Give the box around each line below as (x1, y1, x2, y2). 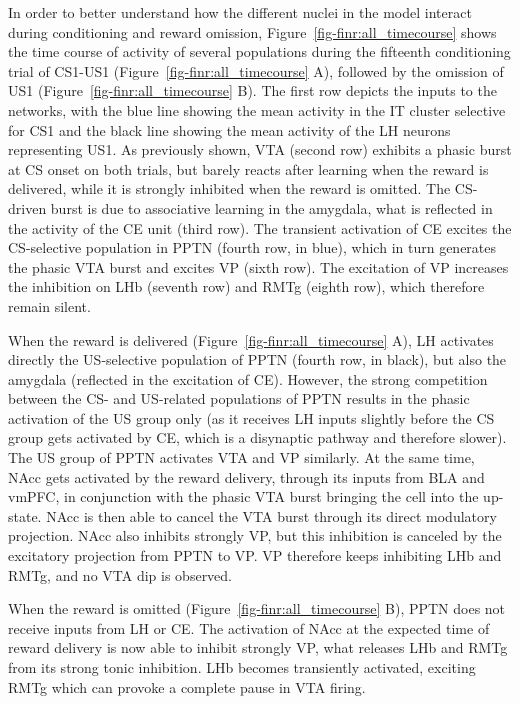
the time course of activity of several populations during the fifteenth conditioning (8, 41, 511, 62)
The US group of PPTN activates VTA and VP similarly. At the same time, (8, 447, 475, 468)
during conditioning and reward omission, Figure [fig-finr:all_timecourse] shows (8, 21, 497, 42)
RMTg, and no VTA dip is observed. (8, 564, 233, 585)
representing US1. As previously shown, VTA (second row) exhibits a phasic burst (8, 139, 512, 160)
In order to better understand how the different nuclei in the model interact (8, 2, 472, 22)
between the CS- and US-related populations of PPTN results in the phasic (8, 388, 470, 409)
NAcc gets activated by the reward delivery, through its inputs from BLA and (8, 466, 485, 487)
